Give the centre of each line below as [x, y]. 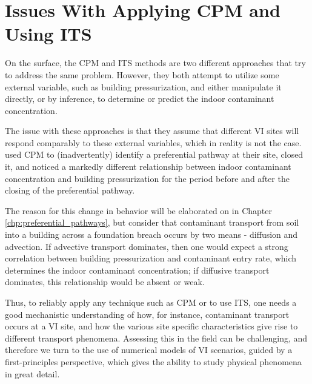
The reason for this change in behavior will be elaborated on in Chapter [138, 210]
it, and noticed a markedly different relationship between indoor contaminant [148, 167]
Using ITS [48, 34]
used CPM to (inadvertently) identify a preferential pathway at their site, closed [154, 154]
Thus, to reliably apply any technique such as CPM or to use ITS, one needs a [151, 302]
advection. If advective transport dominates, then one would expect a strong [147, 246]
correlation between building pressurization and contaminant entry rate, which [151, 258]
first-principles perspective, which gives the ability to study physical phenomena [153, 361]
